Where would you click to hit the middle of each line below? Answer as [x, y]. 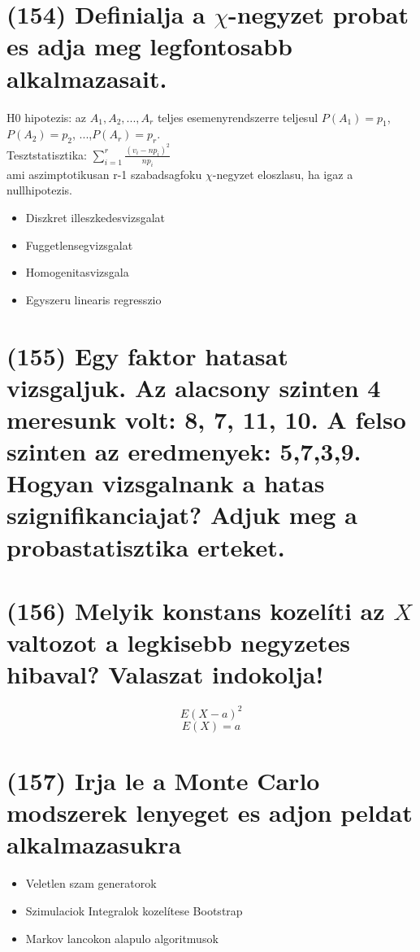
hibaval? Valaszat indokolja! [165, 674]
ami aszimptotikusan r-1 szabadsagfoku [104, 174]
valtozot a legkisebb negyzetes [178, 642]
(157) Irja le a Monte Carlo [163, 780]
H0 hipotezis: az [47, 117]
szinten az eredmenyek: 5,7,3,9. [184, 451]
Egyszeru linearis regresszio [93, 299]
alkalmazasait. [87, 78]
